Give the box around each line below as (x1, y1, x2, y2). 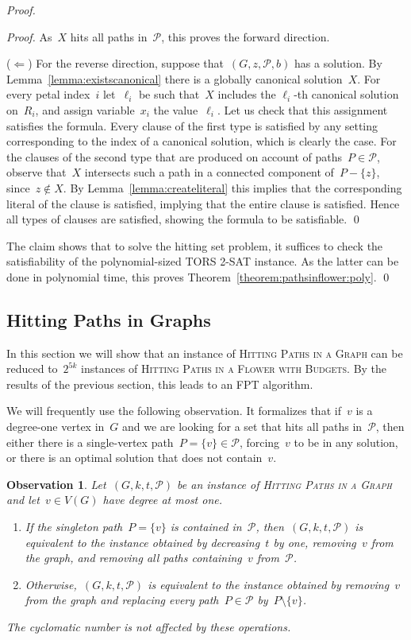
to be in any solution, (294, 433, 398, 450)
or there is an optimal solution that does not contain (6, 449, 263, 466)
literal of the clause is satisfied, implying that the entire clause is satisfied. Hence (6, 195, 400, 211)
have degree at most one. (102, 491, 223, 508)
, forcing (239, 433, 280, 450)
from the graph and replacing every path (25, 592, 219, 608)
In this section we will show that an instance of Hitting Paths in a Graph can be (6, 344, 403, 361)
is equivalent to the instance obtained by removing (148, 576, 390, 592)
